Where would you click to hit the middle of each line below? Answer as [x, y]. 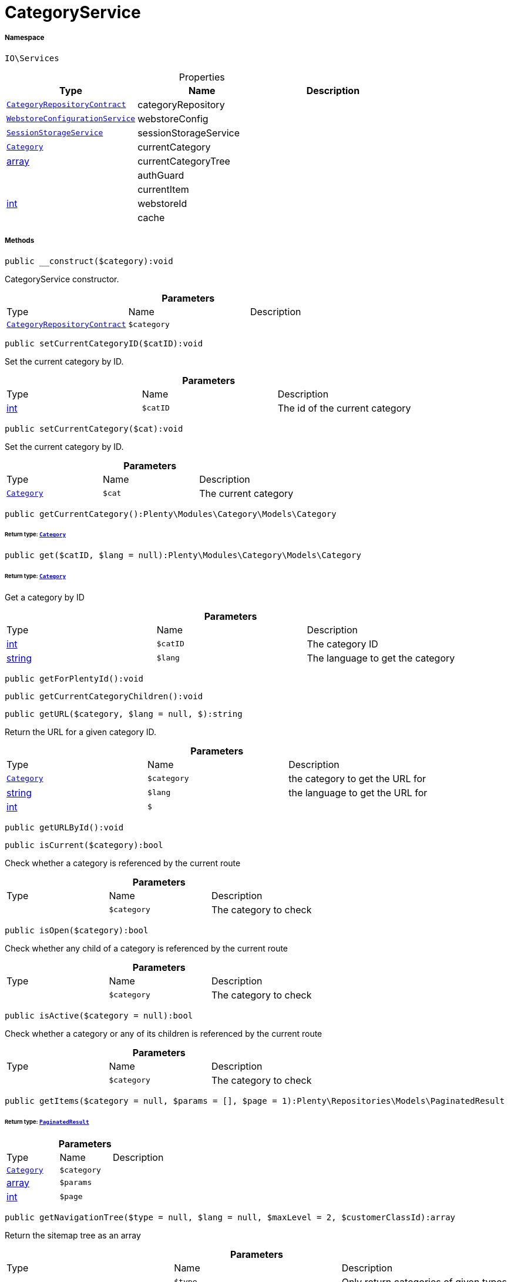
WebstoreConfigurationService [71, 119]
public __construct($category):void [89, 261]
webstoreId [162, 203]
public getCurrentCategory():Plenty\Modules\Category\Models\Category [171, 514]
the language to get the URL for [358, 792]
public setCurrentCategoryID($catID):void [104, 343]
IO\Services [32, 58]
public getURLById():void [64, 827]
